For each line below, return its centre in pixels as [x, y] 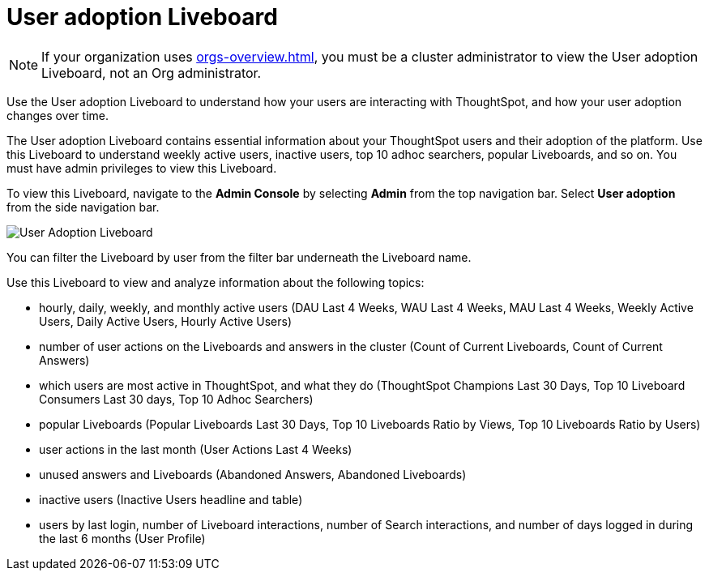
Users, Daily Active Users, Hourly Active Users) [166, 321]
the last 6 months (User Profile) [122, 538]
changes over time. [58, 115]
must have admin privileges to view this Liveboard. [142, 168]
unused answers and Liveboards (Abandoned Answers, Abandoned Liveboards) [253, 474]
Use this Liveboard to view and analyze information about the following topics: [216, 282]
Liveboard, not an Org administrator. [152, 73]
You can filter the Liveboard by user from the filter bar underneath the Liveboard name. [239, 257]
